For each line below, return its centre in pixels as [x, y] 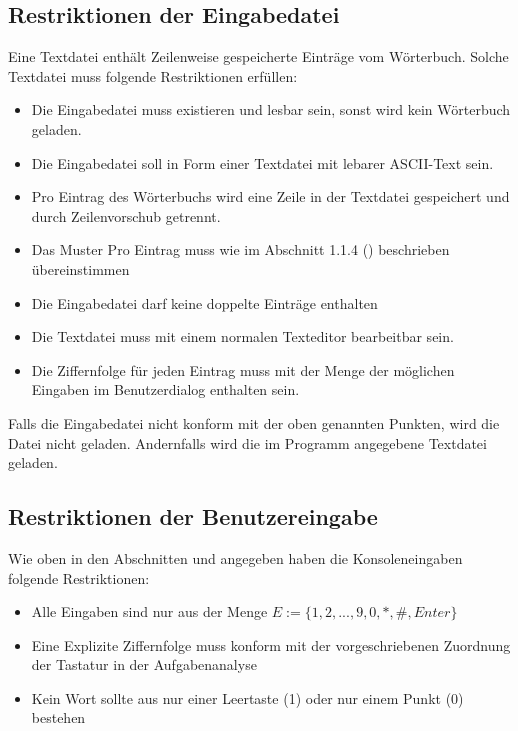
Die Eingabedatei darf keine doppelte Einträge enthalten [204, 302]
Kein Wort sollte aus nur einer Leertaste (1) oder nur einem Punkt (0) [247, 697]
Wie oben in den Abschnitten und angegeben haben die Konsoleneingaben [235, 557]
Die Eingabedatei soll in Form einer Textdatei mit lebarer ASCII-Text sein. [262, 162]
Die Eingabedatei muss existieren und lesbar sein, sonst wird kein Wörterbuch [271, 109]
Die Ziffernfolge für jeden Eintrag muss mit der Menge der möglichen [243, 369]
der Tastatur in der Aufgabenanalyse [144, 664]
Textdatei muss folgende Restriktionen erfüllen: [153, 75]
